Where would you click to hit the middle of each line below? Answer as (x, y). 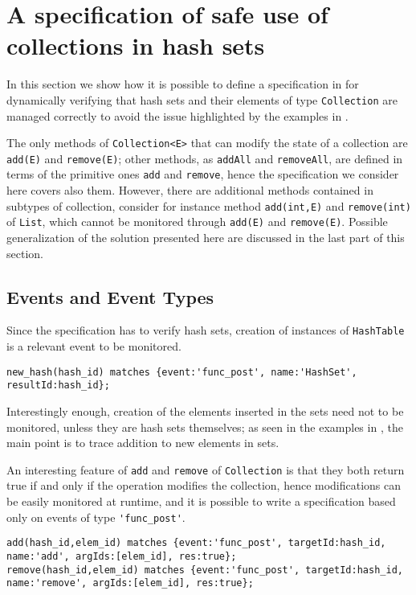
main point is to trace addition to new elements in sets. (143, 443)
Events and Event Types (110, 296)
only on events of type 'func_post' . (96, 517)
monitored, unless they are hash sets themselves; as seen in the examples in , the (205, 427)
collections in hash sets (136, 45)
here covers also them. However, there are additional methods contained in (190, 190)
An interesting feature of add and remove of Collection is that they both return (206, 469)
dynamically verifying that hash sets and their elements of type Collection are (202, 99)
